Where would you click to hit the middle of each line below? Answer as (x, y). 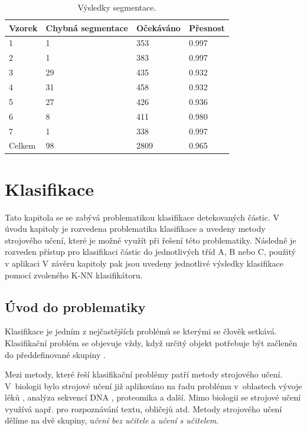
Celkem (22, 145)
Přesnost (207, 27)
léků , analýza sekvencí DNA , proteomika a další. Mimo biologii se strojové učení (153, 397)
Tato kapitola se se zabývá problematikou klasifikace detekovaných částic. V (142, 217)
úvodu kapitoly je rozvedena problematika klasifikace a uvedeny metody (135, 229)
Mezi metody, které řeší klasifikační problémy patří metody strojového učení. (144, 374)
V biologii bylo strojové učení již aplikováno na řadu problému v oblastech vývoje (153, 385)
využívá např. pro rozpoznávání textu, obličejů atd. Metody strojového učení (143, 408)
